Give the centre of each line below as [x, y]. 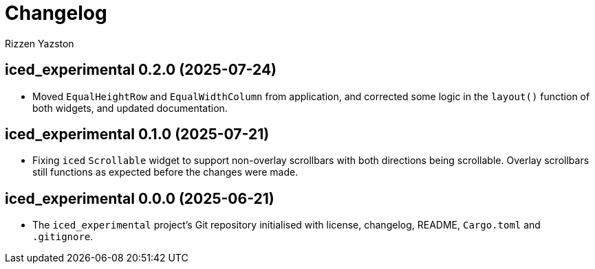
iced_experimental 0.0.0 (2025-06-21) [140, 198]
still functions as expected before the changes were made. [165, 172]
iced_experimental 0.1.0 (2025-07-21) [137, 134]
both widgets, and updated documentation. [130, 108]
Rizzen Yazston [40, 43]
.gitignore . [63, 237]
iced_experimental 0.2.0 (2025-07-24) [141, 70]
